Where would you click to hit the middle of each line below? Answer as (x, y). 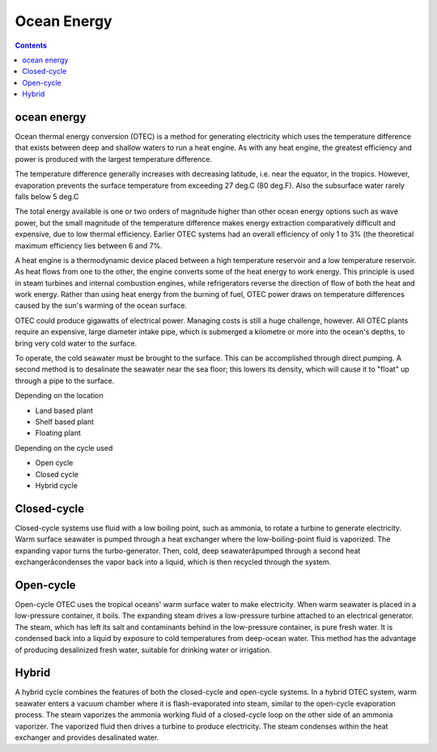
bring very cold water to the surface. (76, 343)
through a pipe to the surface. (65, 380)
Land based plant (64, 410)
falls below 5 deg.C (47, 196)
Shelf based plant (65, 422)
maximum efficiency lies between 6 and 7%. (89, 245)
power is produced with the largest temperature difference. (114, 159)
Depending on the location (59, 396)
